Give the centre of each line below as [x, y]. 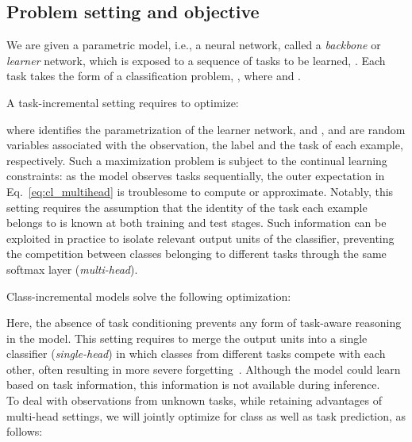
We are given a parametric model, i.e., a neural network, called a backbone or [194, 45]
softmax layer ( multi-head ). [72, 269]
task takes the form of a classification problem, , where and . [154, 76]
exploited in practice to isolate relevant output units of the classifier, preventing [200, 238]
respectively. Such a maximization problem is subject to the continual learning [197, 160]
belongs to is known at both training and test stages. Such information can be [196, 223]
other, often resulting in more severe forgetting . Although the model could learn [204, 369]
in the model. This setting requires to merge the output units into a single [187, 338]
